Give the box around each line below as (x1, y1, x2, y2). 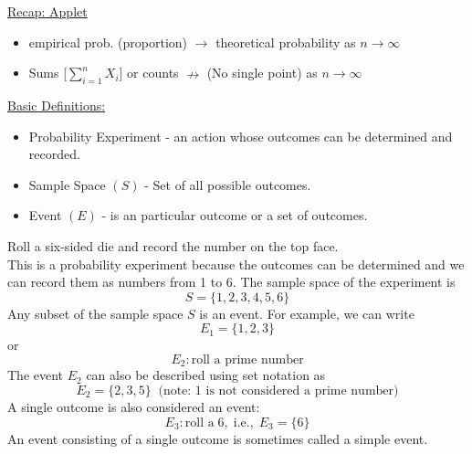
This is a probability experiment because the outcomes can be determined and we (7, 254, 465, 273)
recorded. (28, 144, 80, 164)
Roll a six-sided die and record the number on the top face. (7, 236, 339, 255)
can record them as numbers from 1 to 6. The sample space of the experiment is (7, 272, 456, 291)
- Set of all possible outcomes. (144, 174, 311, 194)
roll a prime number (191, 353, 304, 366)
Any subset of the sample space (7, 303, 184, 322)
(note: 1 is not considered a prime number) (158, 384, 399, 397)
